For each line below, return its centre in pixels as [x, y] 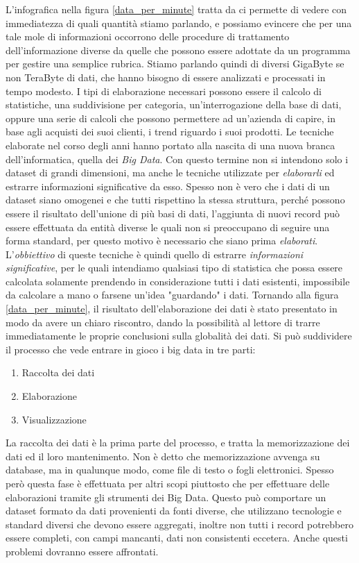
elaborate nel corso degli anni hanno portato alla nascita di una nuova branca [170, 145]
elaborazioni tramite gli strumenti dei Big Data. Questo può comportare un [166, 497]
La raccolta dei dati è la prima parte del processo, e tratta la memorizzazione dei [178, 443]
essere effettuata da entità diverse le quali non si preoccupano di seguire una [168, 227]
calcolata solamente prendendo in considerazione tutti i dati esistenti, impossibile [178, 281]
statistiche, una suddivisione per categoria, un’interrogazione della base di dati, [174, 104]
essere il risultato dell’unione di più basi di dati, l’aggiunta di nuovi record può [173, 213]
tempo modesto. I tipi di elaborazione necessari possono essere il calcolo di [164, 91]
